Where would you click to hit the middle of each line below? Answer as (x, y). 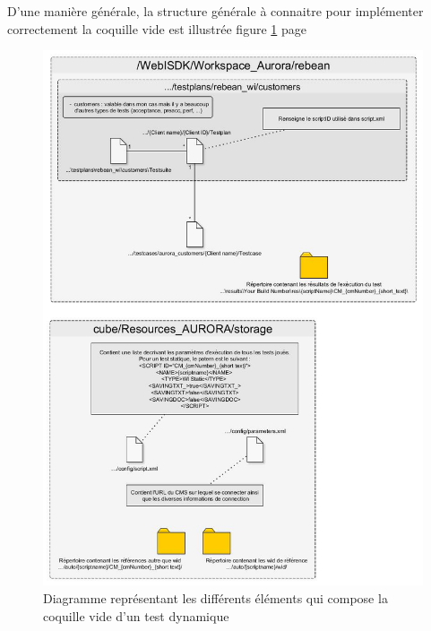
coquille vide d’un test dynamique (136, 615)
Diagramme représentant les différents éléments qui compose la (215, 597)
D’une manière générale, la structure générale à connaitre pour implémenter (215, 11)
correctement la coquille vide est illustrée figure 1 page (157, 28)
